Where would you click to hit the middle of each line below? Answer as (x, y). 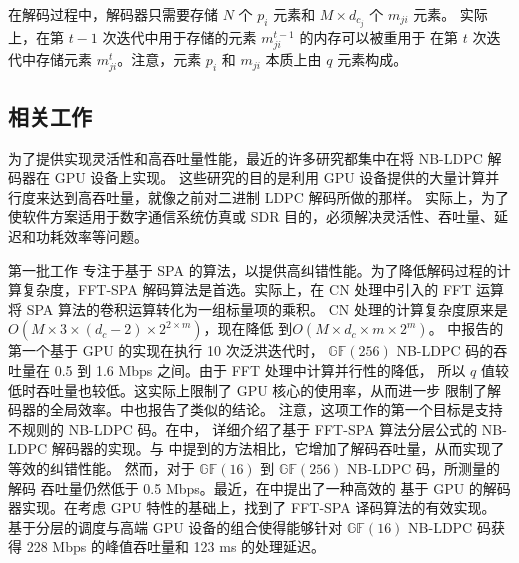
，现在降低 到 (248, 328)
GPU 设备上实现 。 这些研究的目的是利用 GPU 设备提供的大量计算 (270, 177)
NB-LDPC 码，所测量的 (423, 467)
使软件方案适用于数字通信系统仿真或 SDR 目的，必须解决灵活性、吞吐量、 (251, 216)
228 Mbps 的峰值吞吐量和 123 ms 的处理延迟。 (176, 546)
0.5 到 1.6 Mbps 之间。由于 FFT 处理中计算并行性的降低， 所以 (260, 369)
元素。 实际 (450, 14)
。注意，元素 (159, 59)
